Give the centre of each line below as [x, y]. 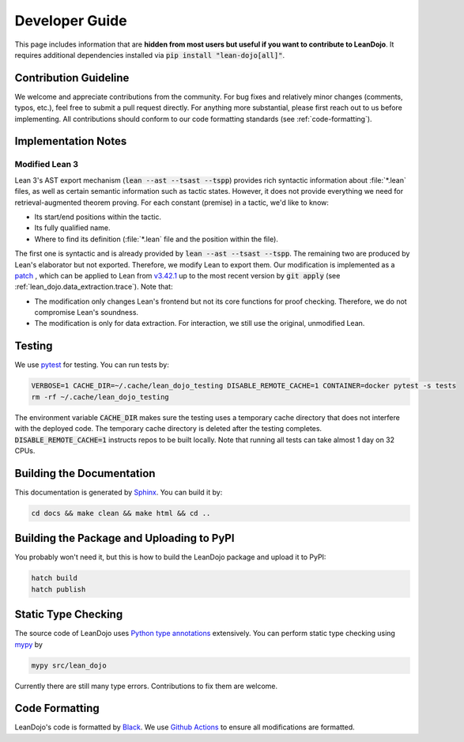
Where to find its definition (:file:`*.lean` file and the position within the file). [156, 239]
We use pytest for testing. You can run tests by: [92, 365]
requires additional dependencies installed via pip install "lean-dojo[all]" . [149, 55]
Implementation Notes [71, 141]
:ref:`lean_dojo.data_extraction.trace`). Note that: [94, 287]
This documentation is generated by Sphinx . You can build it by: [119, 492]
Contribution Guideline [72, 78]
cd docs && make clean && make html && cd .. [121, 513]
